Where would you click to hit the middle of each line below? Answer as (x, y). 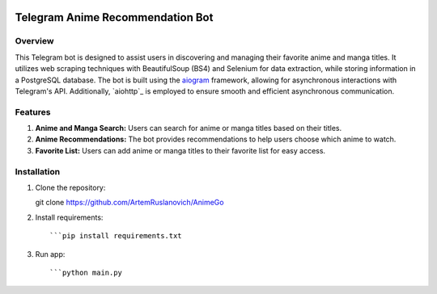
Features (33, 111)
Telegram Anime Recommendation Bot (114, 17)
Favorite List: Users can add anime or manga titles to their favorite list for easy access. (180, 150)
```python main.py (86, 272)
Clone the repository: (70, 187)
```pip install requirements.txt (116, 236)
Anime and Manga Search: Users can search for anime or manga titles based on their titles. (189, 128)
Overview (34, 41)
